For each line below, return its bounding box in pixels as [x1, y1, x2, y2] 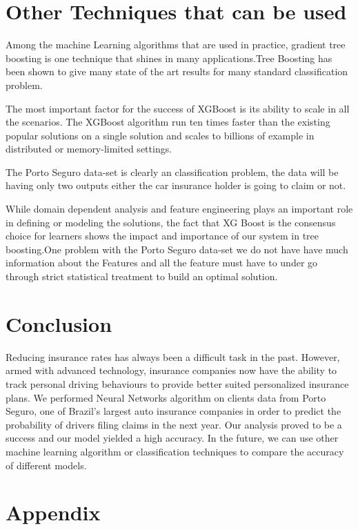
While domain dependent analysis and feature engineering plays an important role [6, 202, 353, 216]
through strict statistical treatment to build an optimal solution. [6, 269, 278, 284]
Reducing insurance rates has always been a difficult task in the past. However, [6, 349, 340, 364]
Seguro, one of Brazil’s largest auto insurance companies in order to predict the [6, 404, 341, 418]
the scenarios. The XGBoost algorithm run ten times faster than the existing [6, 115, 330, 129]
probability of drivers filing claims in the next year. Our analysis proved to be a [6, 417, 342, 431]
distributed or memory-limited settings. [6, 141, 172, 156]
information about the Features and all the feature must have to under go [6, 255, 318, 270]
